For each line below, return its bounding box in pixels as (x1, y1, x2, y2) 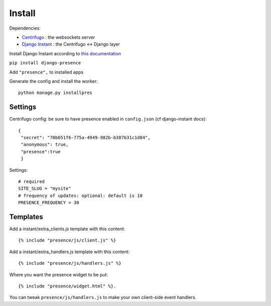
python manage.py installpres (18, 90, 93, 95)
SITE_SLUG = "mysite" (18, 186, 71, 191)
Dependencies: (9, 25, 41, 31)
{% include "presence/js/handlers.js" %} (18, 260, 121, 266)
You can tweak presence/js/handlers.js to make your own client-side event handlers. (9, 294, 197, 300)
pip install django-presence (9, 60, 81, 66)
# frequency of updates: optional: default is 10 (18, 192, 143, 198)
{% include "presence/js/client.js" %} (18, 238, 116, 243)
